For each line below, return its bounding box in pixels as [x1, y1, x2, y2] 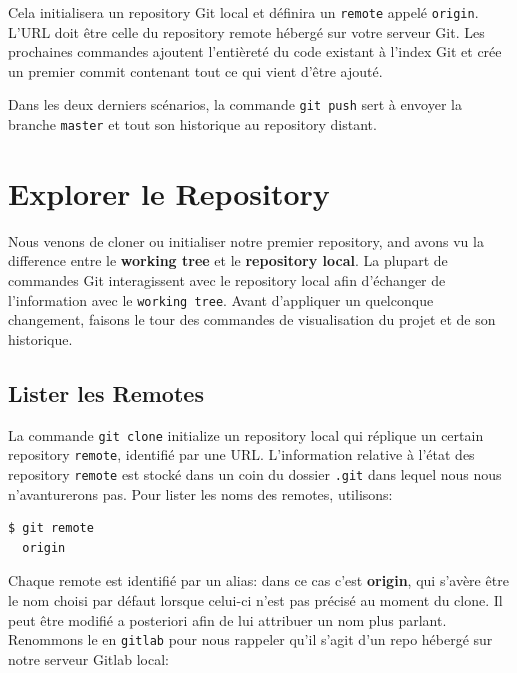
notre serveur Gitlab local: [8, 648, 169, 669]
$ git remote [8, 521, 94, 536]
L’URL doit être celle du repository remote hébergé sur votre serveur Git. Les [8, 21, 485, 42]
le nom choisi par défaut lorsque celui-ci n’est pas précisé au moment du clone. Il [8, 590, 503, 611]
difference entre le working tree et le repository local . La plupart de [8, 250, 448, 271]
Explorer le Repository [8, 172, 330, 213]
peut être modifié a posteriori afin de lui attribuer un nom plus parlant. [8, 609, 447, 630]
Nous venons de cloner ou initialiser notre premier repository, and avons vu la [8, 230, 484, 251]
